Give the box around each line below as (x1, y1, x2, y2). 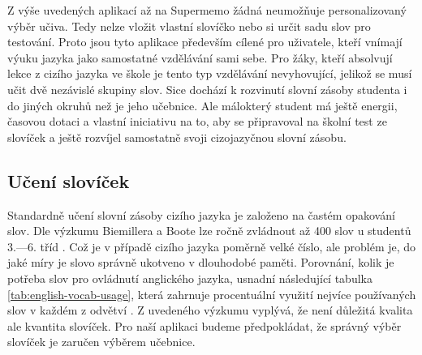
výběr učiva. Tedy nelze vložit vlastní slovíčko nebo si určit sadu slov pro (7, 17, 371, 34)
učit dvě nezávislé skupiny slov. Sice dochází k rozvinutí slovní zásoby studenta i (7, 80, 407, 97)
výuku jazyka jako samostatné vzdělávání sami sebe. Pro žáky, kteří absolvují (7, 49, 393, 66)
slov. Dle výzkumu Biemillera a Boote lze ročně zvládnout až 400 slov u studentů (7, 222, 411, 239)
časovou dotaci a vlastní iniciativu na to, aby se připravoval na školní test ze (7, 113, 387, 130)
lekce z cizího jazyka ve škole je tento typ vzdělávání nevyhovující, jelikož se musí (7, 65, 412, 82)
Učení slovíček (7, 168, 130, 193)
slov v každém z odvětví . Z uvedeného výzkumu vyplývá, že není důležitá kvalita (7, 302, 413, 319)
